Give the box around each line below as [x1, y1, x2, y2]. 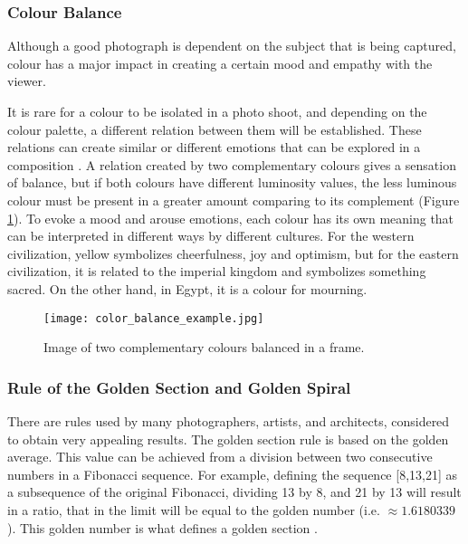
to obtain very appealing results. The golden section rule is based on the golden [7, 429, 449, 448]
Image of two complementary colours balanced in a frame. [43, 338, 365, 357]
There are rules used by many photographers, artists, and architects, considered [7, 412, 450, 430]
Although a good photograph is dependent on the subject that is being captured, [7, 36, 456, 55]
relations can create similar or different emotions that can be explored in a [7, 138, 421, 157]
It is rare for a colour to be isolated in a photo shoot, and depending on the [7, 102, 427, 120]
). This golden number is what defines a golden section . [7, 518, 318, 537]
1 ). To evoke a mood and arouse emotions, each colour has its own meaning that [7, 208, 454, 227]
